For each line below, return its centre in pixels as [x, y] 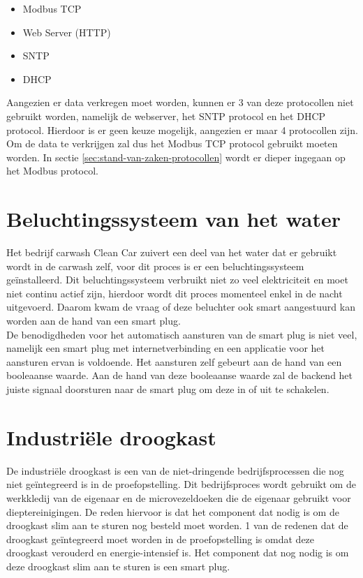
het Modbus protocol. [52, 171]
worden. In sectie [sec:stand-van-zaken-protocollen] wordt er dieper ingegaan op [176, 157]
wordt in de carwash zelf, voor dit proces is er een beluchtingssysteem [155, 266]
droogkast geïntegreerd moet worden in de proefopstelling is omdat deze [161, 539]
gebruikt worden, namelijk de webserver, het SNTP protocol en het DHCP [166, 116]
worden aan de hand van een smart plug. [94, 321]
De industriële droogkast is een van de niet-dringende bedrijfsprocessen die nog [175, 470]
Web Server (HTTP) [67, 32]
